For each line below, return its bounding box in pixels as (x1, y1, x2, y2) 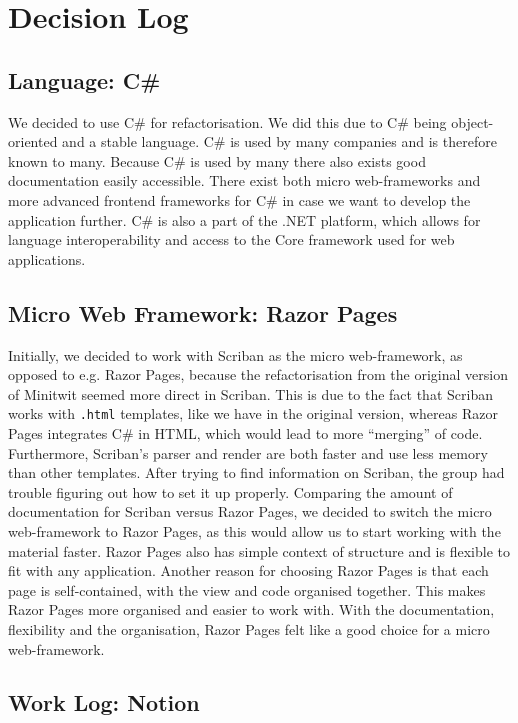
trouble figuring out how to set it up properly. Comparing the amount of (8, 481, 453, 502)
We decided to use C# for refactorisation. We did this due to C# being (8, 111, 447, 132)
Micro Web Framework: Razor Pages (8, 297, 398, 328)
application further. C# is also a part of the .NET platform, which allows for (8, 209, 481, 230)
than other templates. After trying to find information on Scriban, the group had (8, 462, 505, 483)
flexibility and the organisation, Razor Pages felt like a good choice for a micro (8, 618, 490, 639)
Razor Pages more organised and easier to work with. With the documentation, (8, 599, 495, 620)
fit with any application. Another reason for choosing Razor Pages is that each (8, 560, 489, 581)
